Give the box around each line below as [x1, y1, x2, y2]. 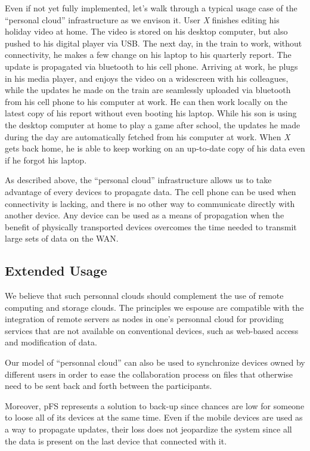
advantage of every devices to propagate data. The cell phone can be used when [5, 185, 296, 197]
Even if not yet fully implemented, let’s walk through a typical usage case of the [5, 2, 297, 14]
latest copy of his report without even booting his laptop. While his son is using [5, 107, 297, 119]
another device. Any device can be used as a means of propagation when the [5, 209, 284, 221]
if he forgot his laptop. [5, 153, 87, 166]
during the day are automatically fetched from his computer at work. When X [5, 130, 290, 143]
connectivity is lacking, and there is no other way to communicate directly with [5, 197, 295, 209]
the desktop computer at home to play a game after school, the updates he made [5, 118, 300, 131]
